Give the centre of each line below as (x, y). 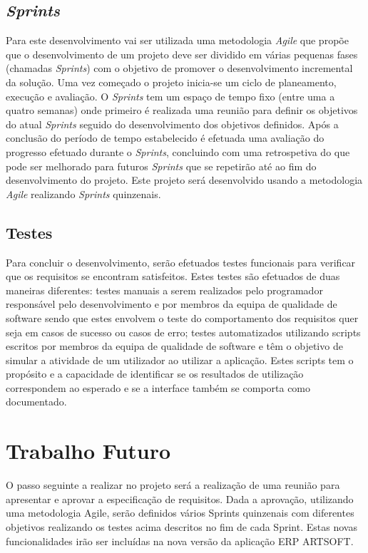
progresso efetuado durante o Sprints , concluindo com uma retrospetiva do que (178, 151)
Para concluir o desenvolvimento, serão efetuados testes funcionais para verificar (181, 262)
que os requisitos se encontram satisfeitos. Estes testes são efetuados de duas (173, 276)
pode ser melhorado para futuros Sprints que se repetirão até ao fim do (161, 166)
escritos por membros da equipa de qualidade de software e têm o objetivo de (174, 346)
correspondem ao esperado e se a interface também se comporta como (158, 387)
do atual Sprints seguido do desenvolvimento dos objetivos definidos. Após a (172, 124)
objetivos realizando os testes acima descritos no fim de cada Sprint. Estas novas (182, 526)
